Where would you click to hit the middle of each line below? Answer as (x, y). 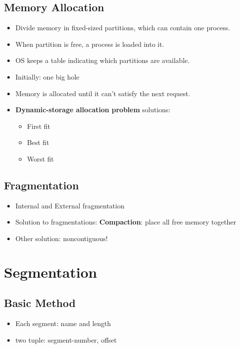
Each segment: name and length (63, 323)
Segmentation (50, 272)
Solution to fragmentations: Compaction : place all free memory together (126, 222)
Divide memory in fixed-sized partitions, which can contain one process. (123, 28)
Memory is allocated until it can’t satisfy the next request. (103, 93)
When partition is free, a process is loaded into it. (90, 44)
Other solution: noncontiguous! (61, 238)
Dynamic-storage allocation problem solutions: (93, 110)
